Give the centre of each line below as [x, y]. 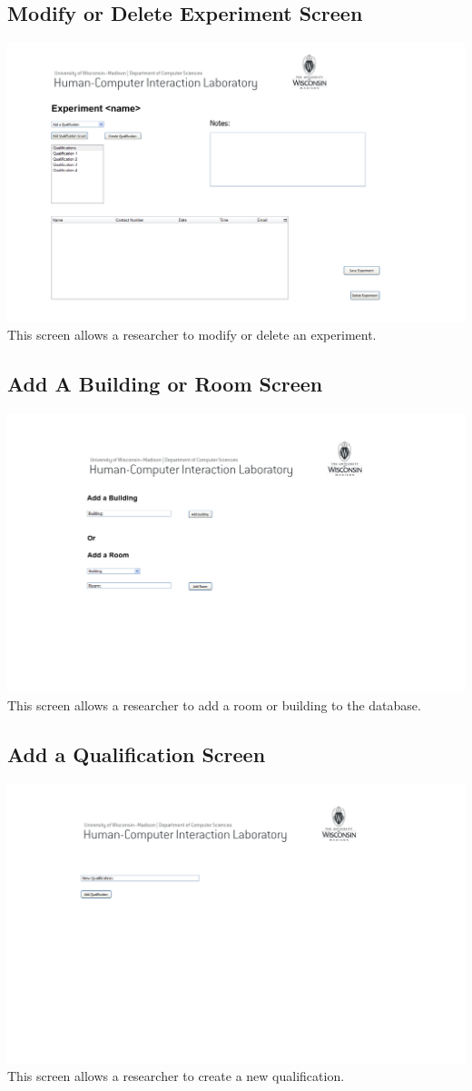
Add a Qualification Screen [137, 754]
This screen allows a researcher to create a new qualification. [176, 1076]
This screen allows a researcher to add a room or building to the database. [214, 705]
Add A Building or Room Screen [165, 384]
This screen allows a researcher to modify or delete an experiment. [192, 335]
